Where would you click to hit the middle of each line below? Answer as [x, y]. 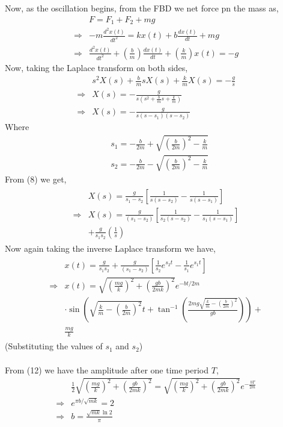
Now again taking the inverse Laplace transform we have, [110, 248]
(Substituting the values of [54, 346]
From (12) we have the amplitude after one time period [107, 369]
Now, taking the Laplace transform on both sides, [96, 67]
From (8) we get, [36, 179]
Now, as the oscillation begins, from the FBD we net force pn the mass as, [142, 8]
